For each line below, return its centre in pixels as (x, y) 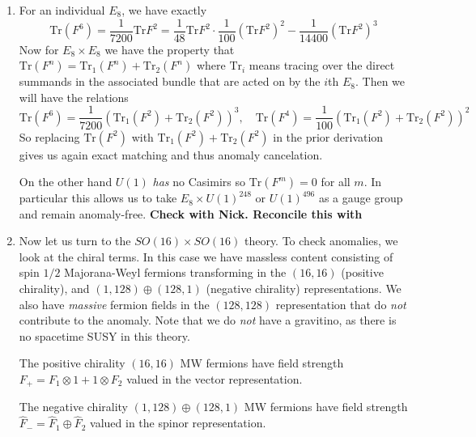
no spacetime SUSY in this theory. (104, 335)
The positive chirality (72, 363)
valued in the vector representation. (215, 379)
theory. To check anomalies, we (321, 241)
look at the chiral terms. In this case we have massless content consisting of (206, 256)
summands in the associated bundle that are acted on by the (170, 81)
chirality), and (54, 289)
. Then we (380, 81)
